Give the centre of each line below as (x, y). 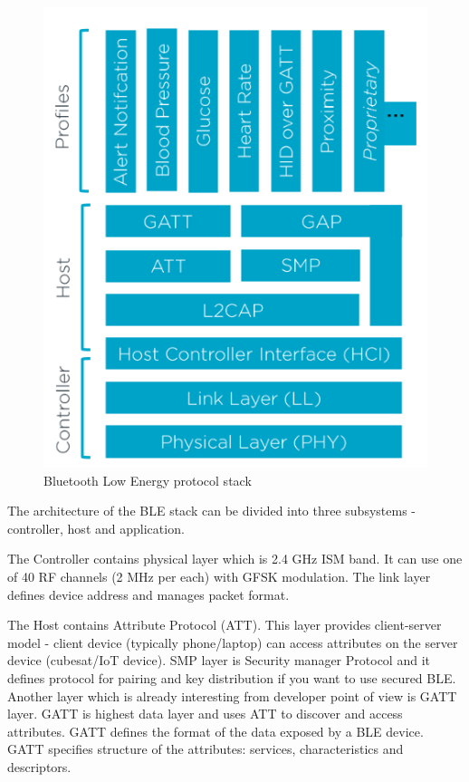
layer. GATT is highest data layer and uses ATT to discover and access (205, 714)
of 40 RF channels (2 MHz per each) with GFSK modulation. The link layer (219, 577)
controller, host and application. (96, 528)
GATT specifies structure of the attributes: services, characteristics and (206, 749)
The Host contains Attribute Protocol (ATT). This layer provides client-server (225, 625)
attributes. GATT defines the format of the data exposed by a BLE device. (215, 731)
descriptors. (39, 766)
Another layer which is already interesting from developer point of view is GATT (232, 695)
